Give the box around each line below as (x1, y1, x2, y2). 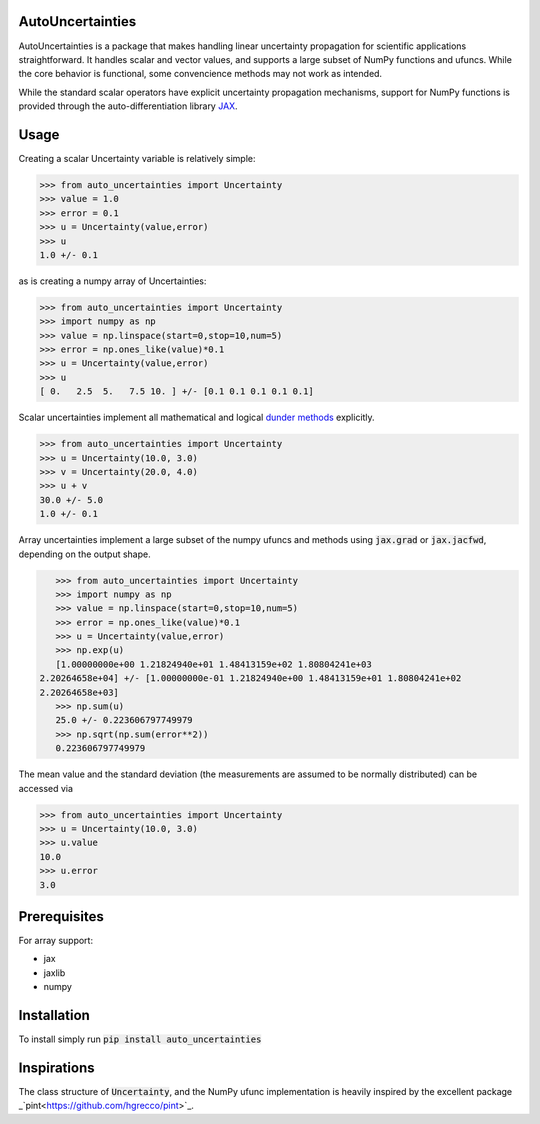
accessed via (18, 782, 74, 794)
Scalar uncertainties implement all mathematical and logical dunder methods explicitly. (18, 411, 375, 424)
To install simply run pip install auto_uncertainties (18, 1033, 262, 1045)
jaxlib (43, 966, 66, 979)
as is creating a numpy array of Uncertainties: (18, 275, 207, 287)
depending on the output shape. (18, 548, 151, 560)
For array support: (18, 935, 94, 947)
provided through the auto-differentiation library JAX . (18, 100, 239, 112)
